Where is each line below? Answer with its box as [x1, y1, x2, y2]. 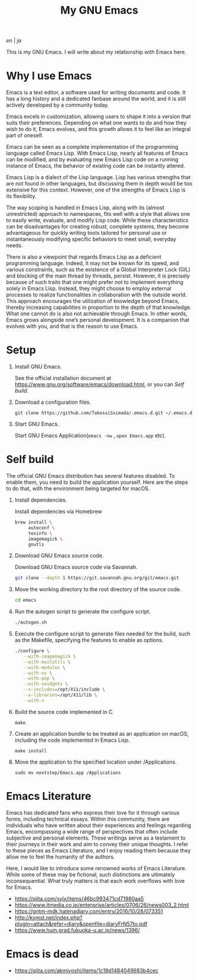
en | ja [6, 37, 22, 44]
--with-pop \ [22, 675, 55, 682]
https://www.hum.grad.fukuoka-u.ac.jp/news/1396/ [14, 926, 140, 934]
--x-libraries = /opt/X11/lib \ [22, 692, 98, 698]
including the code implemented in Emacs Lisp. [14, 736, 130, 743]
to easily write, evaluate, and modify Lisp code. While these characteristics [6, 217, 189, 224]
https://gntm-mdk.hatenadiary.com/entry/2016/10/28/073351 [14, 908, 163, 915]
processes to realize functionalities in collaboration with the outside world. [6, 291, 187, 298]
